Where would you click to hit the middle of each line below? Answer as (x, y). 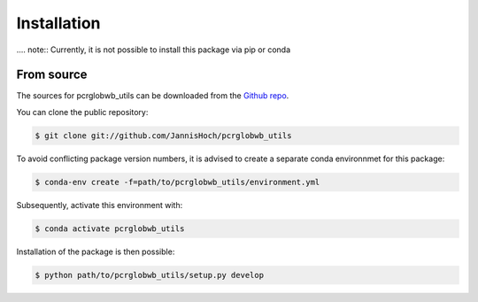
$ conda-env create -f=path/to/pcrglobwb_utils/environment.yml (177, 182)
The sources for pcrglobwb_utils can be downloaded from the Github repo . (153, 96)
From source (52, 75)
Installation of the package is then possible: (96, 252)
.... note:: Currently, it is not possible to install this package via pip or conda (154, 50)
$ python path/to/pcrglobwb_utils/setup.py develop (150, 275)
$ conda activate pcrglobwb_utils (110, 228)
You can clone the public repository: (82, 112)
